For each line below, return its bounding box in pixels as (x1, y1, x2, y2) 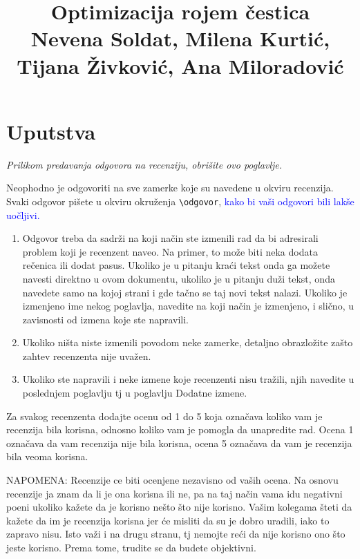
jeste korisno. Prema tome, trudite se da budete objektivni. (6, 540, 256, 554)
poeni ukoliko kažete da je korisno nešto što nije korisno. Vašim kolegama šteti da (6, 500, 352, 514)
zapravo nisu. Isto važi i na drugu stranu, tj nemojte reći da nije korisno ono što (6, 527, 345, 541)
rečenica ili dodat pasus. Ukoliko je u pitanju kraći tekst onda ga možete (22, 258, 330, 272)
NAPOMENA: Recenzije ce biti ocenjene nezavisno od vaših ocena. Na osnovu (6, 473, 339, 487)
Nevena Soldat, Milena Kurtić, (30, 24, 330, 53)
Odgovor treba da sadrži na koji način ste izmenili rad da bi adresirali (22, 231, 319, 245)
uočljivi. (6, 207, 40, 222)
